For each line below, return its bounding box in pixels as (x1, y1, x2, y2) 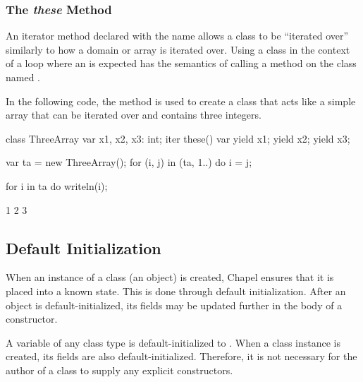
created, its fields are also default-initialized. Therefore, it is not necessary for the (6, 349, 357, 364)
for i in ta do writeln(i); (6, 178, 108, 193)
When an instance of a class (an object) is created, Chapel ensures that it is (6, 270, 334, 285)
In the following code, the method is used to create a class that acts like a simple (6, 93, 356, 108)
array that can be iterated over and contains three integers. (6, 107, 262, 122)
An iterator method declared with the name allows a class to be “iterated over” (6, 28, 349, 43)
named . (6, 70, 40, 84)
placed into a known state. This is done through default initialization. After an (6, 283, 346, 298)
